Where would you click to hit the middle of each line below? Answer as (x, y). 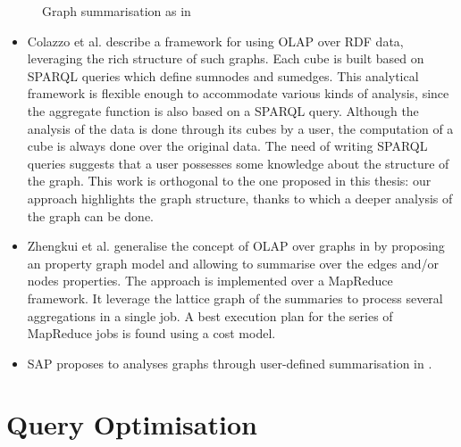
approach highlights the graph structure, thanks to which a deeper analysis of (240, 198)
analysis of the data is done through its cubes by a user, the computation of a (240, 128)
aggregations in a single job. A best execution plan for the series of (210, 315)
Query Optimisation (132, 424)
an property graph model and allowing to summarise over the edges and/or (233, 263)
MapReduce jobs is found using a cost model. (151, 333)
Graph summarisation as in (117, 11)
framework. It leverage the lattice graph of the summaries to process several (235, 298)
